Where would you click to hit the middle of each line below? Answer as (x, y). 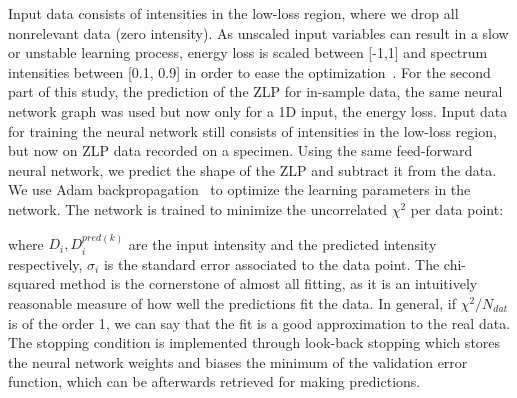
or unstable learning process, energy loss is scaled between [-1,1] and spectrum (248, 52)
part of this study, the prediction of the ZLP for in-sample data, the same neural (255, 91)
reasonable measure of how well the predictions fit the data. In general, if (232, 302)
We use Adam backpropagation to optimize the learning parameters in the (239, 189)
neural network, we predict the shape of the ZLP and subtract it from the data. (252, 169)
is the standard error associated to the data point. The (271, 263)
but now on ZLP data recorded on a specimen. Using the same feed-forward (240, 150)
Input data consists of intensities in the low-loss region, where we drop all (233, 13)
